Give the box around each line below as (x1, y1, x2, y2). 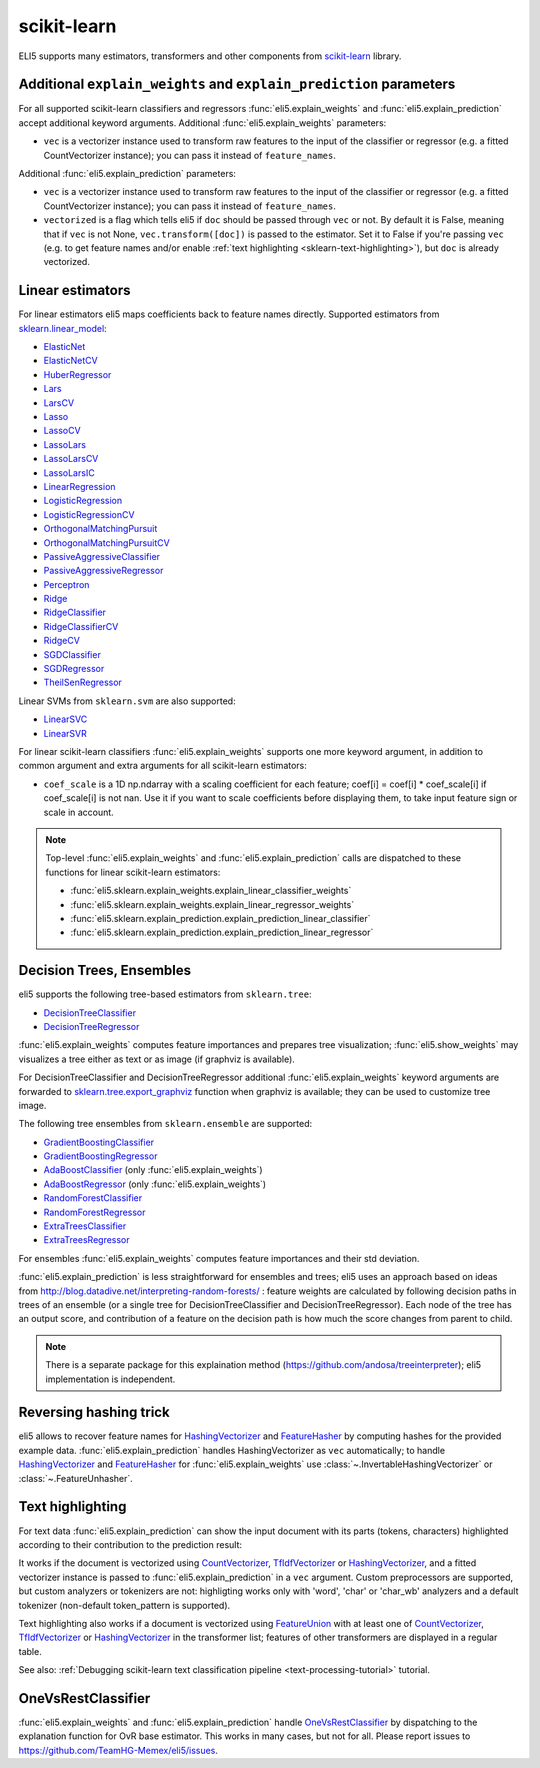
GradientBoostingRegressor (43, 1150, 158, 1162)
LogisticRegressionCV (43, 508, 135, 520)
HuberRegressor (43, 368, 112, 380)
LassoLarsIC (43, 466, 95, 479)
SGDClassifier (43, 648, 102, 660)
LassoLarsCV (43, 453, 99, 465)
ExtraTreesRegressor (43, 1234, 130, 1246)
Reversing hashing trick (18, 1404, 170, 1421)
